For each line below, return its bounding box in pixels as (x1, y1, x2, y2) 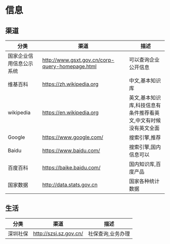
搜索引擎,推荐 (129, 134, 161, 141)
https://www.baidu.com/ (42, 147, 100, 154)
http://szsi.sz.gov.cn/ (33, 230, 83, 237)
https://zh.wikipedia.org (42, 80, 99, 88)
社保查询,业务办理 (88, 230, 131, 237)
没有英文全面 (129, 125, 160, 132)
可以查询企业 (129, 56, 160, 63)
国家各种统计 (129, 178, 160, 185)
